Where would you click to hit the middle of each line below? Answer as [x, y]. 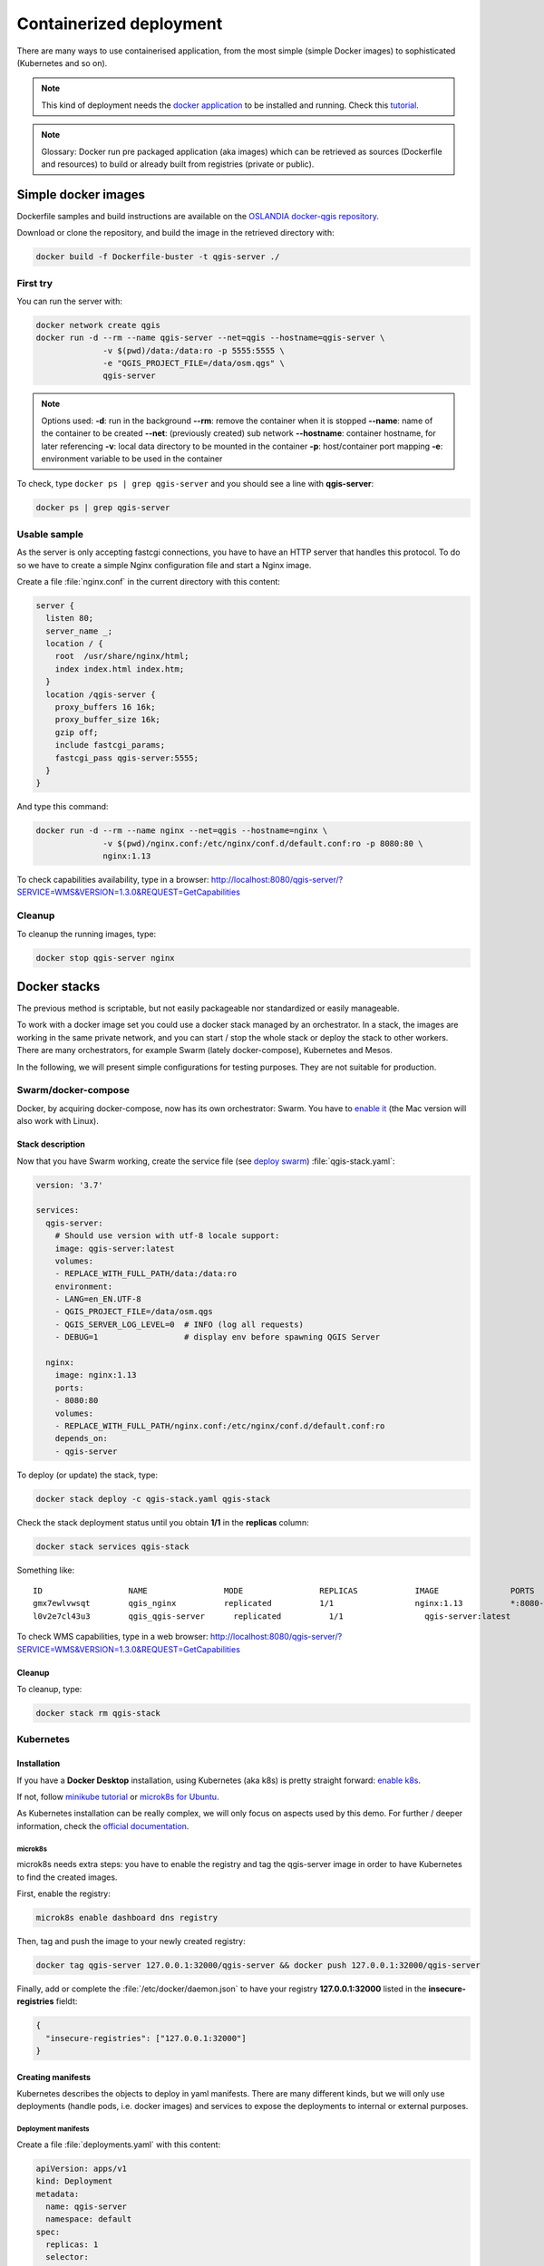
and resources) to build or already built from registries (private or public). [178, 164]
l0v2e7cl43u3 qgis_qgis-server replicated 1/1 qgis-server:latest [272, 1616]
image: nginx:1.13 [96, 1375]
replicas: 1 [72, 2245]
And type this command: [63, 807]
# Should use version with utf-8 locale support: [167, 1236]
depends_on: [82, 1438]
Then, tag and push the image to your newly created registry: [131, 1941]
